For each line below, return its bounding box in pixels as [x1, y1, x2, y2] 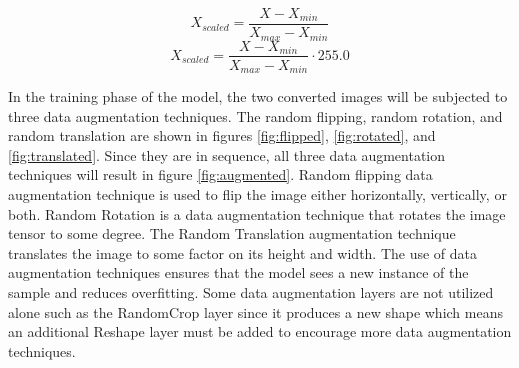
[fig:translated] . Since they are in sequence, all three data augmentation [8, 144, 446, 165]
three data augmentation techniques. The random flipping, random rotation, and [8, 105, 503, 126]
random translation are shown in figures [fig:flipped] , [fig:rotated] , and [8, 125, 436, 146]
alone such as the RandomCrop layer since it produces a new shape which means [8, 301, 503, 322]
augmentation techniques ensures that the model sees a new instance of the [8, 262, 469, 283]
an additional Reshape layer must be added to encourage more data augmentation [8, 321, 512, 342]
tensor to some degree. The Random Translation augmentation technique [8, 223, 456, 244]
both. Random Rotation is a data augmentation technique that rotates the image [8, 203, 506, 224]
